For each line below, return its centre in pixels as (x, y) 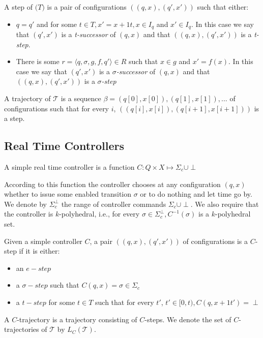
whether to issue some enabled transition (68, 194)
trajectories (22, 329)
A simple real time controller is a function (69, 167)
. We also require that (225, 204)
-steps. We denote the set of (188, 319)
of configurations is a (215, 241)
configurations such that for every (57, 108)
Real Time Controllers (64, 146)
